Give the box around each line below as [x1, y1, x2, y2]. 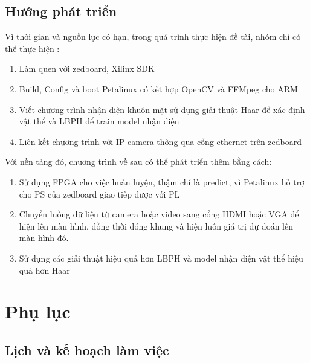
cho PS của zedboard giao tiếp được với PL [19, 187, 180, 200]
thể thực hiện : [5, 42, 60, 54]
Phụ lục [5, 299, 71, 324]
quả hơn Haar [19, 263, 70, 276]
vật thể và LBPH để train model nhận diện [19, 115, 179, 127]
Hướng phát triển [5, 2, 117, 21]
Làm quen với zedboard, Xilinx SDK [19, 62, 155, 75]
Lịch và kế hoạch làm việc [5, 340, 169, 359]
